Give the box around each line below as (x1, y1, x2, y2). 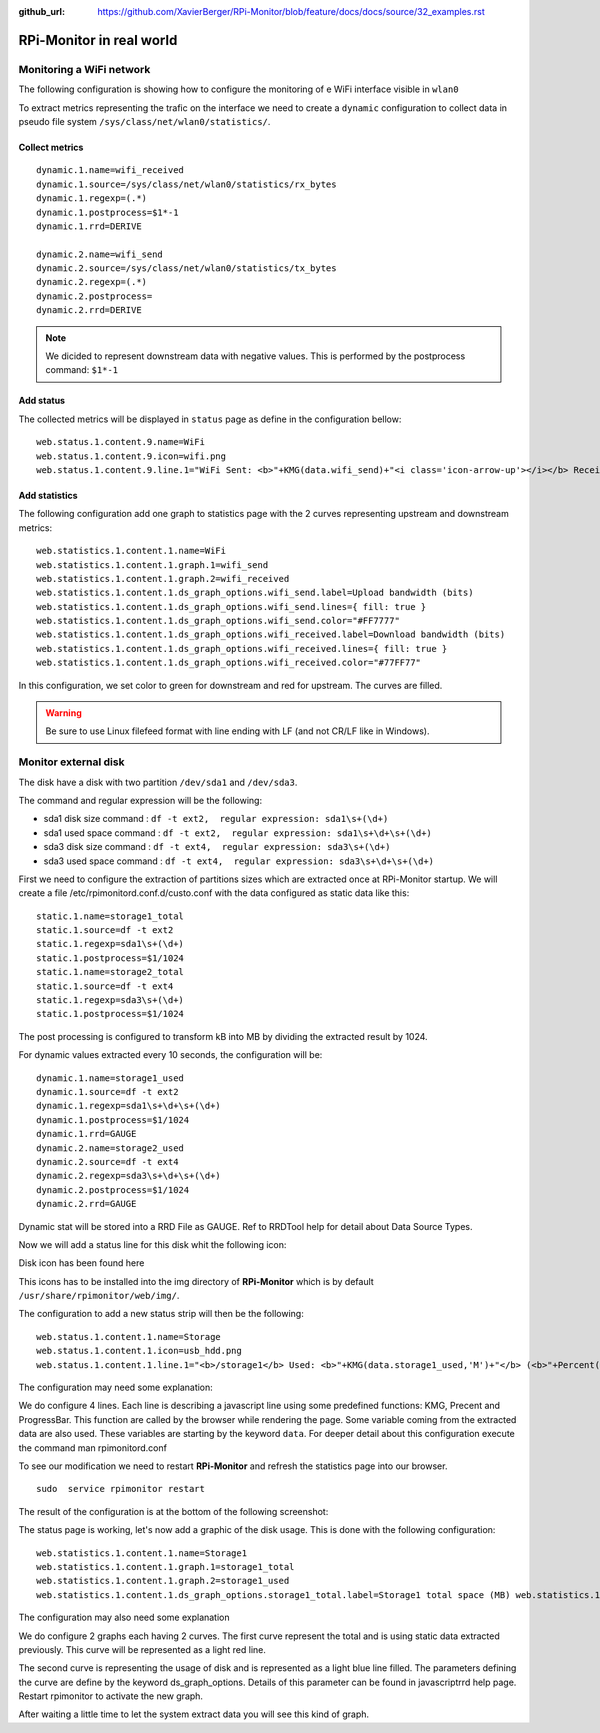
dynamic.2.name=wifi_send (36, 248, 164, 260)
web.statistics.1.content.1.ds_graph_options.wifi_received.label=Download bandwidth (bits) (36, 629, 506, 640)
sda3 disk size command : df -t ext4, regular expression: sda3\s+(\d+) (43, 841, 391, 853)
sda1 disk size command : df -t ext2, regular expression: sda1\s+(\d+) (43, 813, 389, 825)
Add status (18, 395, 65, 407)
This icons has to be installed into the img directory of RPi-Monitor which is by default (18, 1275, 374, 1287)
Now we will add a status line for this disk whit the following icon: (18, 1238, 287, 1250)
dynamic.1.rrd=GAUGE (36, 1128, 137, 1140)
